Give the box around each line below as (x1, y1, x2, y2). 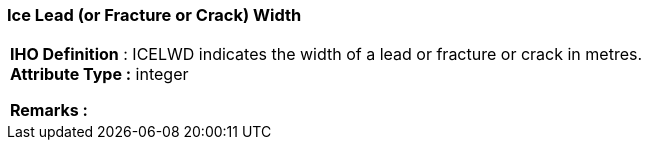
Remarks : (10, 100, 88, 121)
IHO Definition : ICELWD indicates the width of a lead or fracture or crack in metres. (10, 44, 643, 65)
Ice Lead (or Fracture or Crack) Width (7, 5, 302, 25)
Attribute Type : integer (10, 64, 189, 85)
